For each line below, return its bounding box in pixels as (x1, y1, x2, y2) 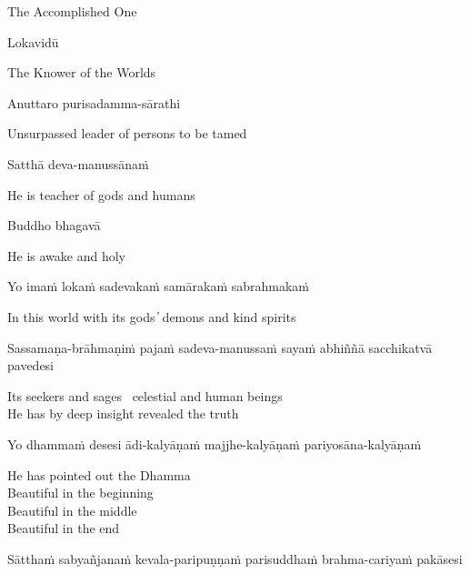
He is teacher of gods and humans (7, 185, 195, 204)
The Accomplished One (7, 2, 137, 20)
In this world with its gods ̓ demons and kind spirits (7, 307, 296, 326)
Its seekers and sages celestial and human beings (7, 386, 283, 405)
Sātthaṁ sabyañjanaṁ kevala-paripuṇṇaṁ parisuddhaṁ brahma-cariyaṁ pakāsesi (7, 549, 463, 568)
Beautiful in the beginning (7, 483, 154, 502)
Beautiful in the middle (7, 500, 137, 519)
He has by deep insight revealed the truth (7, 404, 239, 423)
